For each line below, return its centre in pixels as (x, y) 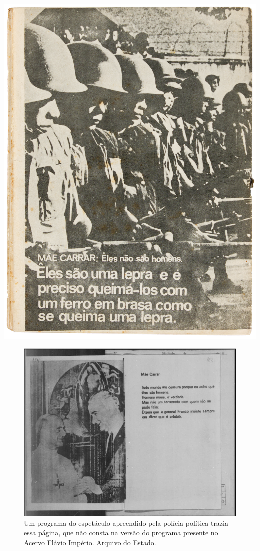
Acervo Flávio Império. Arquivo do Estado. (90, 542)
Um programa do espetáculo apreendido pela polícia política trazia (126, 523)
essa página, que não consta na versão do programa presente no (121, 533)
